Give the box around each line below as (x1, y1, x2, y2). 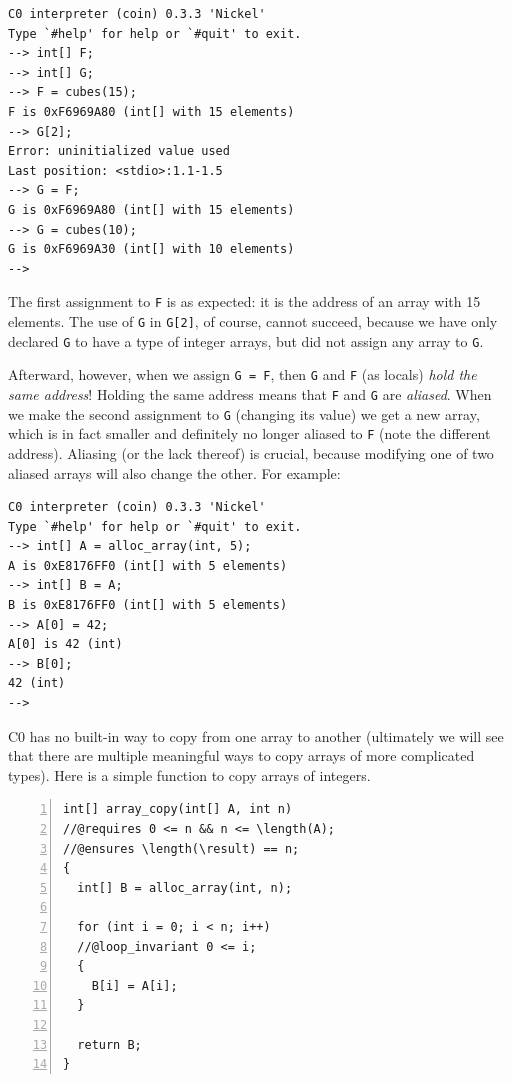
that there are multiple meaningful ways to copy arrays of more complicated (8, 745, 475, 766)
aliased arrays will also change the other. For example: (8, 462, 341, 483)
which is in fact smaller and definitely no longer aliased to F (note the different (8, 423, 491, 444)
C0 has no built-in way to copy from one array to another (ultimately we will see (8, 725, 504, 746)
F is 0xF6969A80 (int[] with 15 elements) (8, 104, 295, 119)
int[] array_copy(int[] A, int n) (63, 802, 293, 817)
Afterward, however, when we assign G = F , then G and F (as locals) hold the (8, 364, 477, 385)
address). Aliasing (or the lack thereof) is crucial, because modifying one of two (8, 442, 494, 463)
